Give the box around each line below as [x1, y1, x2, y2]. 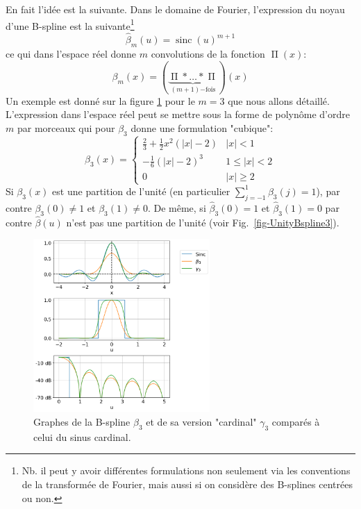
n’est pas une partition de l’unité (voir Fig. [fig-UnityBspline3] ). [66, 215, 339, 229]
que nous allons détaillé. [228, 93, 330, 108]
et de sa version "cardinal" [146, 415, 257, 429]
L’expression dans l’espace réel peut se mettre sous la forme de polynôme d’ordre [6, 107, 350, 122]
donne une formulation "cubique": [131, 120, 274, 135]
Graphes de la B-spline [33, 415, 131, 429]
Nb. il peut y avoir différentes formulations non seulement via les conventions [22, 463, 351, 478]
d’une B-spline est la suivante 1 [6, 16, 135, 33]
